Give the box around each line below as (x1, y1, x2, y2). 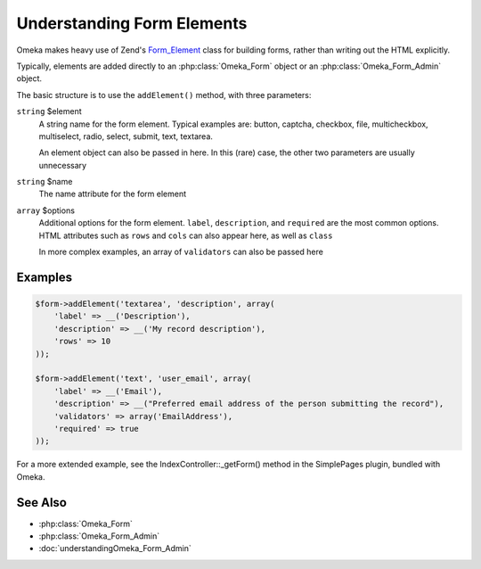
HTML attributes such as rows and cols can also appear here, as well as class (38, 230, 333, 241)
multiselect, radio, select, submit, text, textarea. (38, 130, 214, 142)
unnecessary (38, 160, 87, 170)
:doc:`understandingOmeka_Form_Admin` (38, 543, 192, 554)
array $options (16, 205, 76, 216)
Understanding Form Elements (16, 13, 248, 33)
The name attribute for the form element (38, 188, 187, 200)
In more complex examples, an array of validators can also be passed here (38, 246, 324, 258)
